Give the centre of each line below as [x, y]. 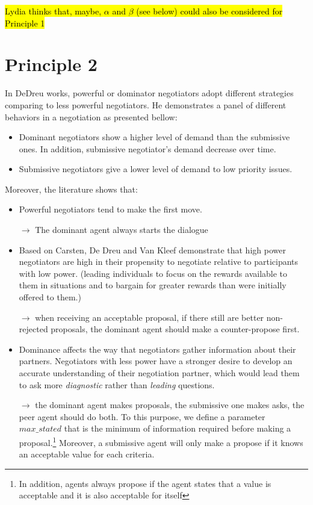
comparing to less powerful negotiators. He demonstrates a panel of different [146, 104]
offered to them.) [50, 297]
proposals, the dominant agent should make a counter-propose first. [175, 329]
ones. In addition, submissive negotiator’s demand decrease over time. [147, 148]
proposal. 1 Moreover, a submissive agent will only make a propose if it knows [161, 441]
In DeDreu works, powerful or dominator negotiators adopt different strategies [149, 93]
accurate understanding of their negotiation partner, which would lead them [159, 373]
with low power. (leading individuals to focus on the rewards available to [153, 273]
